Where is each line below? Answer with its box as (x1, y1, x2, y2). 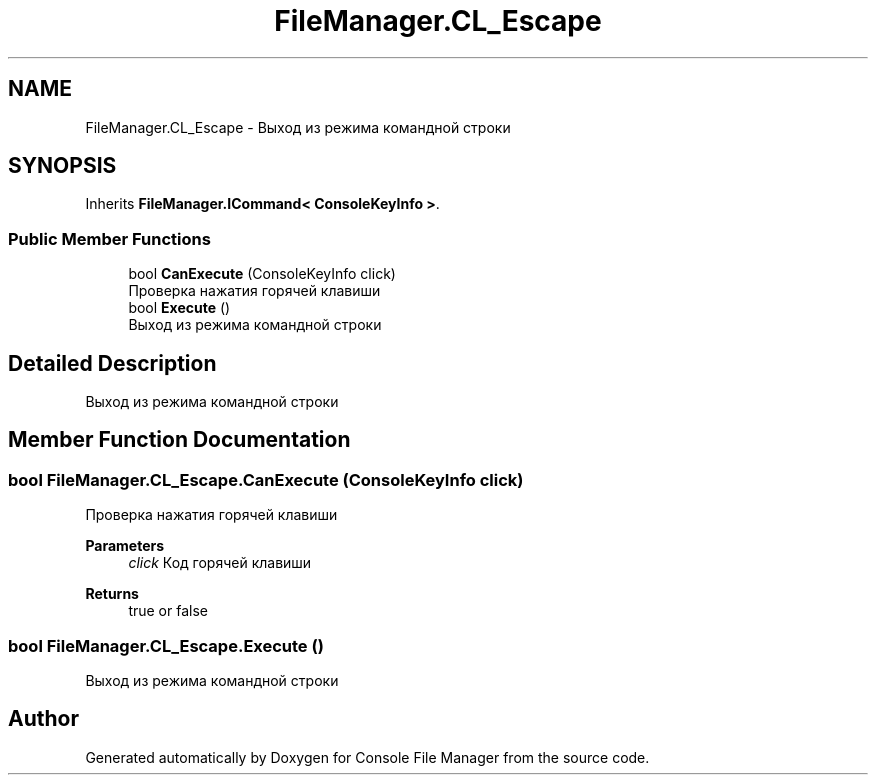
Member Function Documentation (8, 427, 351, 453)
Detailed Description (8, 350, 217, 376)
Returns (85, 585, 139, 603)
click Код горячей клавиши (128, 554, 312, 572)
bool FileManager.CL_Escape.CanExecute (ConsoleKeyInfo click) (8, 469, 524, 490)
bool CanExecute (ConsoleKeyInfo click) (128, 265, 396, 283)
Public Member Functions (8, 228, 211, 249)
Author (8, 706, 79, 732)
